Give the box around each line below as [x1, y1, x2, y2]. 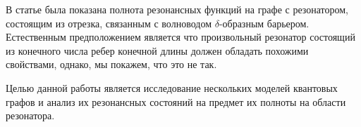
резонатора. [6, 108, 55, 123]
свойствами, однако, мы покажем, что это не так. [6, 57, 217, 72]
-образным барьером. [219, 15, 310, 30]
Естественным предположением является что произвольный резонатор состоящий [6, 29, 355, 44]
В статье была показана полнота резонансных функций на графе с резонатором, [6, 2, 349, 16]
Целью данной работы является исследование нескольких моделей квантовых [6, 80, 338, 95]
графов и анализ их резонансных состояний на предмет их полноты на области [6, 94, 346, 109]
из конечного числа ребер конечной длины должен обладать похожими [6, 43, 309, 58]
